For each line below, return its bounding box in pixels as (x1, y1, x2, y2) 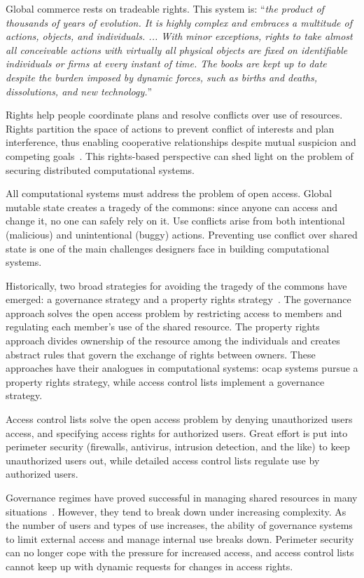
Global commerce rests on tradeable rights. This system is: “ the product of (6, 1, 324, 15)
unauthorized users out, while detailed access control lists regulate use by (6, 452, 320, 467)
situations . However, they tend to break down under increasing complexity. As (6, 504, 346, 518)
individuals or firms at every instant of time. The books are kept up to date (6, 56, 327, 71)
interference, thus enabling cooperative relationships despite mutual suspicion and (6, 135, 356, 149)
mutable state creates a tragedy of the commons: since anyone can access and (6, 199, 338, 214)
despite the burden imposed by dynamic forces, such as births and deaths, (6, 69, 317, 84)
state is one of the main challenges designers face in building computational (6, 241, 330, 255)
